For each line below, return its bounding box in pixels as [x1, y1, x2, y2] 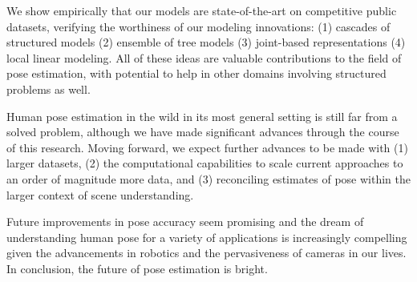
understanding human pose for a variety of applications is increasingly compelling [6, 228, 407, 245]
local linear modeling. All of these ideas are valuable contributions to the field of [6, 49, 402, 66]
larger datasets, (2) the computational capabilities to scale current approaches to [6, 155, 403, 171]
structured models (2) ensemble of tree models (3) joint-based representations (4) [6, 34, 406, 50]
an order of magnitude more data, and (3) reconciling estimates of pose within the [6, 170, 411, 187]
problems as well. [6, 80, 91, 97]
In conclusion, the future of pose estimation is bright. [6, 260, 268, 276]
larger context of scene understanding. [6, 186, 194, 203]
